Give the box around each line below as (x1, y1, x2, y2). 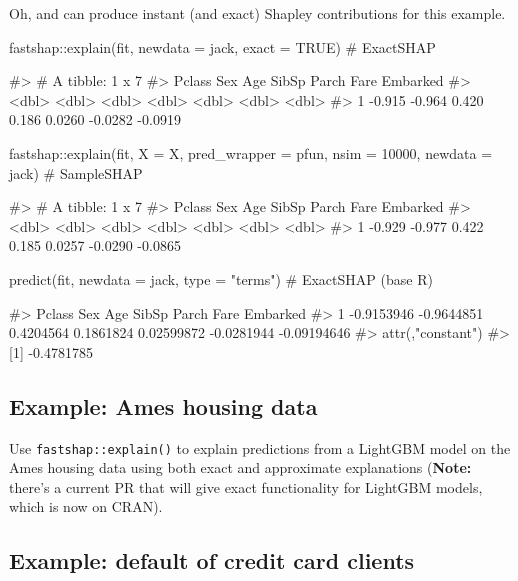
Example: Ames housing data (9, 390, 318, 421)
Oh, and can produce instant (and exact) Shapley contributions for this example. (9, 3, 506, 23)
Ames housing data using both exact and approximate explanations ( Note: (9, 457, 472, 478)
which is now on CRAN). (9, 496, 163, 517)
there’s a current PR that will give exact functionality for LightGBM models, (9, 476, 483, 497)
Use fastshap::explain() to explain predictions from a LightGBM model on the (9, 437, 511, 458)
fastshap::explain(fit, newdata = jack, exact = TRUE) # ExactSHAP (9, 36, 436, 57)
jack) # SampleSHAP (9, 162, 143, 183)
